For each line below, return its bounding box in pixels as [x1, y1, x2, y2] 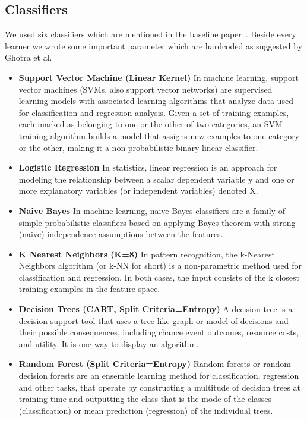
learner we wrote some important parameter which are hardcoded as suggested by [5, 39, 303, 52]
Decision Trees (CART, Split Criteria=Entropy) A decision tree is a [18, 303, 293, 315]
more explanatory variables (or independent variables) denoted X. [18, 184, 258, 197]
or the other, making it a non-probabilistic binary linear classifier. [18, 141, 258, 153]
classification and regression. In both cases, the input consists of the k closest [18, 271, 300, 283]
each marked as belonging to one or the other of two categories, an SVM [18, 118, 283, 130]
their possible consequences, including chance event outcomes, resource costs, [18, 326, 299, 338]
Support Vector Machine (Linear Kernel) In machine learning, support [18, 71, 299, 83]
